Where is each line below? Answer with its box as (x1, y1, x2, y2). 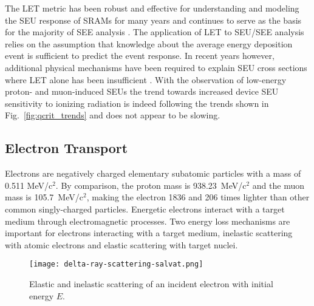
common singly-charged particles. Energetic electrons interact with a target (5, 202, 285, 215)
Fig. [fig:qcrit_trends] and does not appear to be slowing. (5, 109, 220, 121)
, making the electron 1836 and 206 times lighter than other (86, 191, 310, 203)
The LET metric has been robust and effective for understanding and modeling (5, 2, 299, 14)
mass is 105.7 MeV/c (5, 191, 83, 203)
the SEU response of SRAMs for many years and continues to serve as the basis (5, 13, 302, 26)
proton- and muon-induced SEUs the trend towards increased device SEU (5, 85, 279, 98)
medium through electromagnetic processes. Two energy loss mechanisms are (5, 214, 290, 227)
